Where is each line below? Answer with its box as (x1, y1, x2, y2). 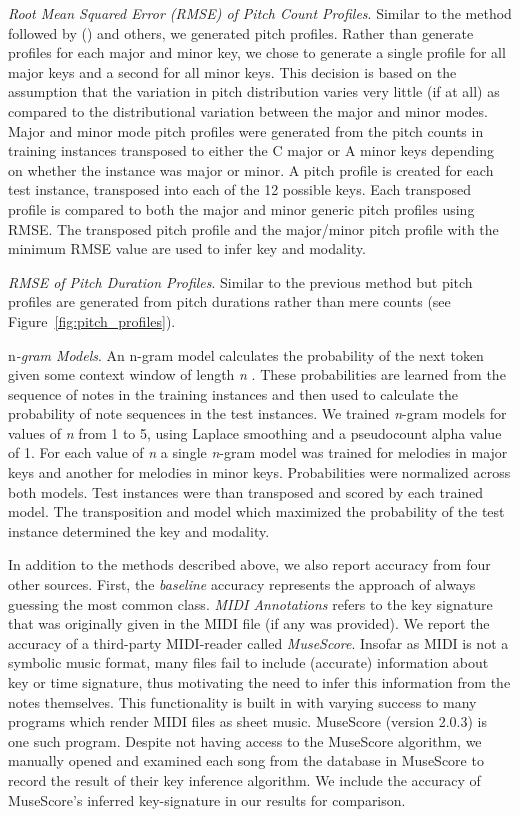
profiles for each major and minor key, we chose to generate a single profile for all (8, 42, 506, 63)
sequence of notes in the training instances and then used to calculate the (8, 383, 458, 404)
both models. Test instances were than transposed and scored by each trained (8, 481, 484, 502)
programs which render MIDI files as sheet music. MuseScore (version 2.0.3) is (8, 711, 487, 732)
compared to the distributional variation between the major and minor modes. (8, 100, 488, 121)
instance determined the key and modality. (8, 520, 270, 541)
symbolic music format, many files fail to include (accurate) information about (8, 652, 489, 673)
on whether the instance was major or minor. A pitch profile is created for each (8, 159, 494, 180)
